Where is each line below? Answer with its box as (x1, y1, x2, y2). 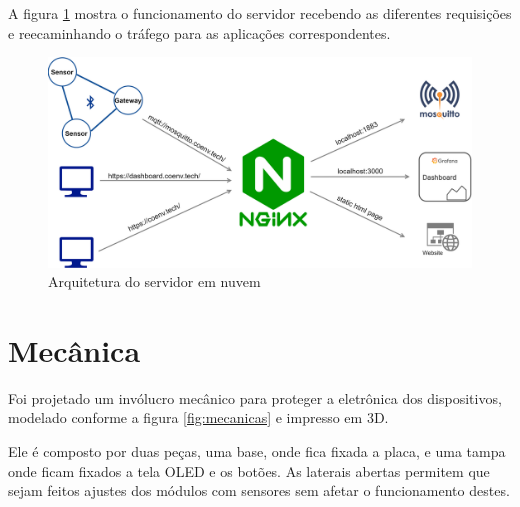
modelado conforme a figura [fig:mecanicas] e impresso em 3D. (8, 407, 389, 428)
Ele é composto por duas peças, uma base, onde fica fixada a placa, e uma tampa (8, 441, 506, 462)
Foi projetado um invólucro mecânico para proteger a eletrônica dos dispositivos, (8, 387, 502, 408)
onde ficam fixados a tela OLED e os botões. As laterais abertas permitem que (8, 460, 490, 481)
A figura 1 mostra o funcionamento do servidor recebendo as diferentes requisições (8, 3, 512, 23)
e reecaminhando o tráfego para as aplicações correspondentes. (8, 22, 391, 43)
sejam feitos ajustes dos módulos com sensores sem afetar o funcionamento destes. (8, 480, 510, 501)
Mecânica (8, 329, 141, 370)
